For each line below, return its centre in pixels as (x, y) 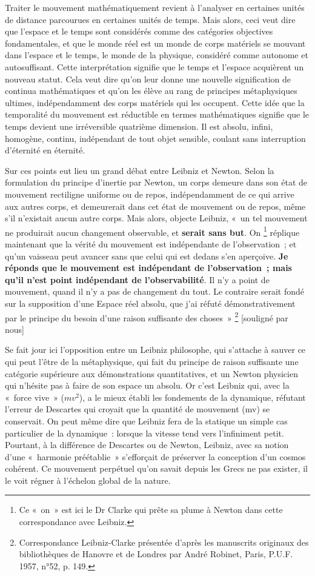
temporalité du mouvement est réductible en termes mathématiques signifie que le (157, 114)
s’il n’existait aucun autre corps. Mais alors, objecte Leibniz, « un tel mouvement (156, 218)
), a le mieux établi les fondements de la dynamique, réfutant (192, 397)
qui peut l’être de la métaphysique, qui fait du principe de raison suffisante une (152, 361)
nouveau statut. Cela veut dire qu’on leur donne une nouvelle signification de (148, 79)
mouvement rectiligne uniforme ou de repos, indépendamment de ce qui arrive (150, 194)
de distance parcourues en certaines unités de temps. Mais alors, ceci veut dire (150, 19)
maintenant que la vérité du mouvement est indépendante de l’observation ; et (151, 243)
